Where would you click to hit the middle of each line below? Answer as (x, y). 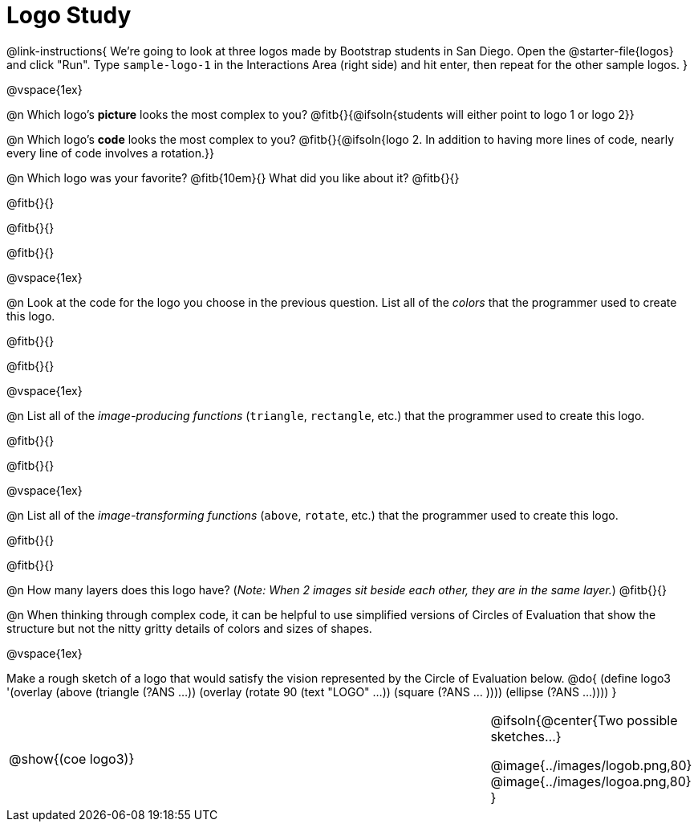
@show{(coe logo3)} (72, 759)
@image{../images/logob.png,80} (591, 765)
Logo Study (69, 15)
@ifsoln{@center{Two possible (584, 720)
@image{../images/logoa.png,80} (591, 781)
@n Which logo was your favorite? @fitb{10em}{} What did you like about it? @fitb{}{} (233, 177)
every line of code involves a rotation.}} (111, 153)
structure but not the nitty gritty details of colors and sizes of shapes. (189, 628)
